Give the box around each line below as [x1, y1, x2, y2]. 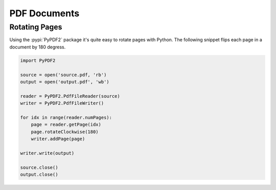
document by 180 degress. [9, 44, 66, 50]
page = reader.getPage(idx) [31, 122, 102, 127]
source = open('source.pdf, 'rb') [20, 72, 107, 77]
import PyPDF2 [20, 58, 56, 63]
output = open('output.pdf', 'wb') [20, 79, 109, 85]
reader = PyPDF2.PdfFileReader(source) [20, 93, 120, 99]
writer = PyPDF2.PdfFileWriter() [20, 100, 104, 106]
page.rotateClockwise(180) [31, 129, 99, 134]
